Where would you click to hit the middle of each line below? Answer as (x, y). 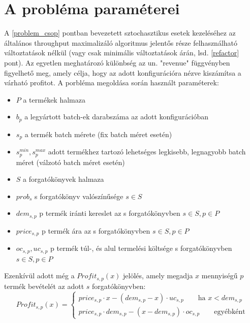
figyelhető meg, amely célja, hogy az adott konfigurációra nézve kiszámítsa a (123, 72)
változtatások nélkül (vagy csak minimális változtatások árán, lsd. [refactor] (122, 53)
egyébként (230, 312)
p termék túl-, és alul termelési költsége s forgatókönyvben (141, 248)
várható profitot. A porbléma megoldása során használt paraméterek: (112, 83)
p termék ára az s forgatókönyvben (96, 230)
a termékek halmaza (54, 99)
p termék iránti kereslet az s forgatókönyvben (110, 213)
